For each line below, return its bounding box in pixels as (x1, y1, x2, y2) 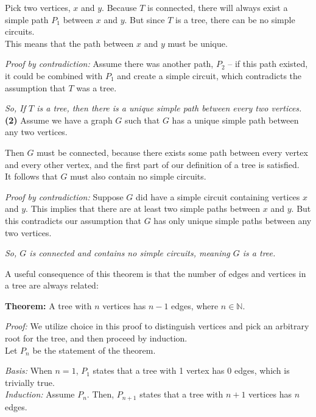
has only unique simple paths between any (153, 214, 312, 226)
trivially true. (5, 376, 55, 388)
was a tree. (76, 81, 117, 94)
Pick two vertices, (5, 1, 71, 13)
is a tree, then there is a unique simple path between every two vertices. (37, 102, 302, 114)
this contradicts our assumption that (5, 214, 142, 226)
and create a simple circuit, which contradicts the (117, 69, 302, 82)
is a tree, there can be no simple (175, 13, 295, 26)
